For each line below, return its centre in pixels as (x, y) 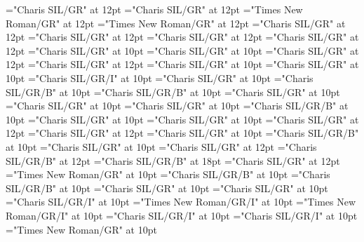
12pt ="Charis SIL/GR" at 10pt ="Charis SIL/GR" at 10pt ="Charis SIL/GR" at (182, 50)
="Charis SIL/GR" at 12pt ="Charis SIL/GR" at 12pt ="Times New (154, 9)
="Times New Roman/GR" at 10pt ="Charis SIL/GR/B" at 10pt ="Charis (168, 174)
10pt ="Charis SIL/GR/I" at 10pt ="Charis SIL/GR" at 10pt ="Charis (160, 78)
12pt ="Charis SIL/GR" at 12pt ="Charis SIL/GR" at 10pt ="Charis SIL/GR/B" (182, 133)
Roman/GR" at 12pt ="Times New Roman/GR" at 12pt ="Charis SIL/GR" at (176, 23)
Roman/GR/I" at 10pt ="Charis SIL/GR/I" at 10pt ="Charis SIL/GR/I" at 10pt (182, 215)
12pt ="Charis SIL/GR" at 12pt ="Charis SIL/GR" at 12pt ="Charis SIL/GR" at (182, 37)
